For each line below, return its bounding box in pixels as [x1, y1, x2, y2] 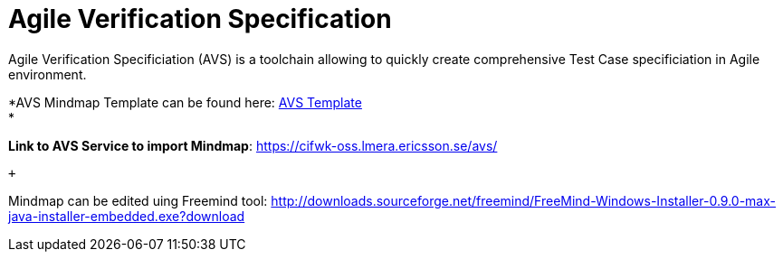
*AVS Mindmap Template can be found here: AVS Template [8, 94, 362, 110]
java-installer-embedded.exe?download [8, 208, 245, 224]
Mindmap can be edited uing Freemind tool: [8, 192, 268, 208]
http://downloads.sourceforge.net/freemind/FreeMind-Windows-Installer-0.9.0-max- [271, 192, 776, 208]
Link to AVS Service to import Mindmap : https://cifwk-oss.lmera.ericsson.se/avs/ [8, 137, 498, 153]
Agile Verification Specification [8, 4, 392, 34]
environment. [8, 66, 87, 82]
